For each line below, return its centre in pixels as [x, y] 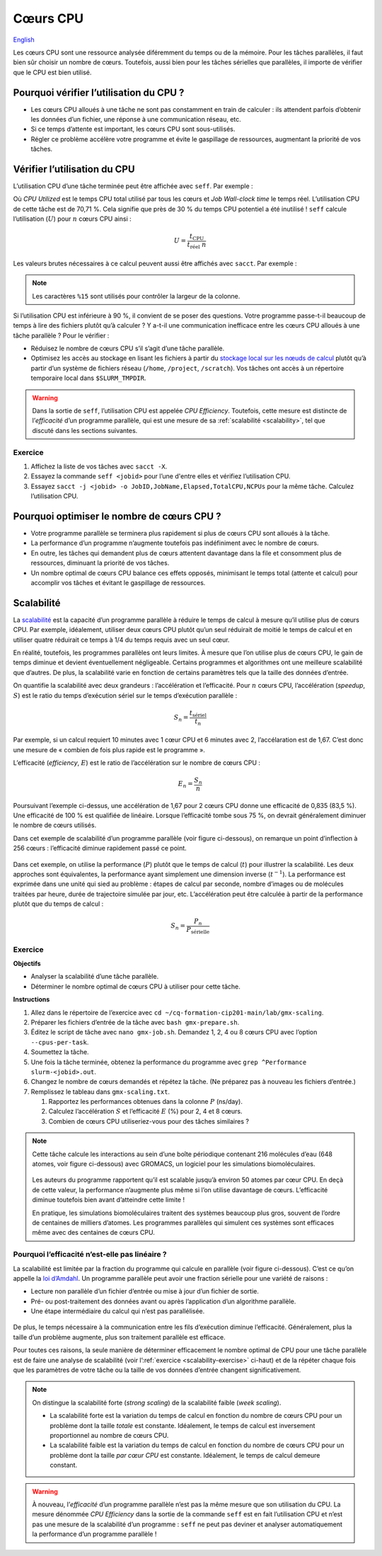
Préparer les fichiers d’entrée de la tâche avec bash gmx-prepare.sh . [135, 1022]
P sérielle [198, 930]
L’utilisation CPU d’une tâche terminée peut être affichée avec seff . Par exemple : [133, 186]
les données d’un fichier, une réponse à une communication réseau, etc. [136, 120]
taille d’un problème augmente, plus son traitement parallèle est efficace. [119, 1337]
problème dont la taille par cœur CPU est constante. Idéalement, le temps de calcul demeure [185, 1455]
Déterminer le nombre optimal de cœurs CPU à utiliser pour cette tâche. [135, 986]
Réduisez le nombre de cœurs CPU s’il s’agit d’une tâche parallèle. [128, 348]
